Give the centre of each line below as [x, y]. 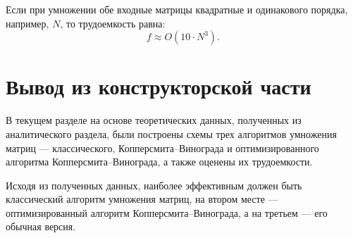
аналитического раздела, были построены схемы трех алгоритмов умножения [171, 133]
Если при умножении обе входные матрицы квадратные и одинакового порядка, [177, 9]
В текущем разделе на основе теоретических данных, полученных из [154, 120]
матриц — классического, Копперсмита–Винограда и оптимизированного [162, 148]
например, [27, 23]
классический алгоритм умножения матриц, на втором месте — [142, 199]
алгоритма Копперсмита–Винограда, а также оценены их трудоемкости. [159, 162]
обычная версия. [41, 226]
